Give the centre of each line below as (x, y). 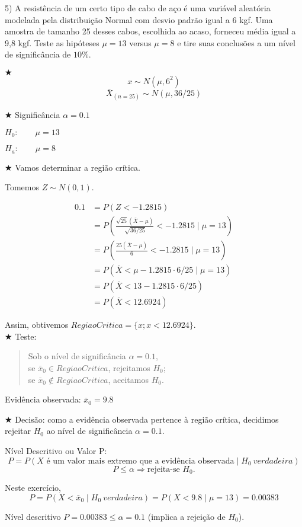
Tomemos (22, 187)
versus (140, 42)
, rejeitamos (129, 368)
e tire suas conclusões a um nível (236, 42)
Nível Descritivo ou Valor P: (56, 451)
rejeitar (18, 431)
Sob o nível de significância (77, 356)
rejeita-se (163, 469)
